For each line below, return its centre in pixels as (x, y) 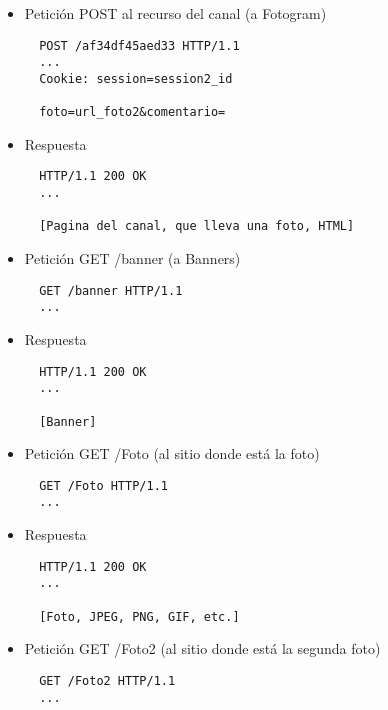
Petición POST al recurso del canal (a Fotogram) (175, 13)
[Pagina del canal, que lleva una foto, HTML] (197, 226)
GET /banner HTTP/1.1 (111, 290)
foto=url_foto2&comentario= (132, 112)
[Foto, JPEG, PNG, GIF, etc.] (139, 616)
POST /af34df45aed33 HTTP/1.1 (139, 45)
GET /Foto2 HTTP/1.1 (107, 680)
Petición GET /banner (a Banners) (132, 258)
